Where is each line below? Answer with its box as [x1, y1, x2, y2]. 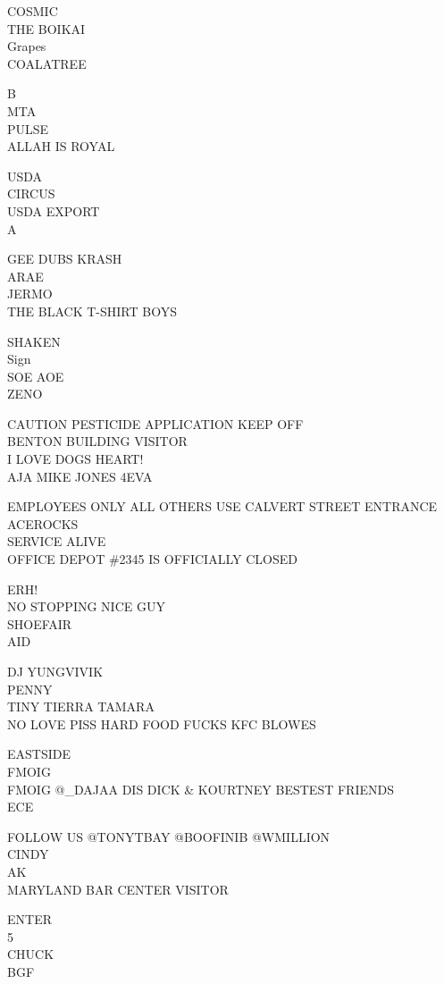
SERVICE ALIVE [7, 532, 106, 551]
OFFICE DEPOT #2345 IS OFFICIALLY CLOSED [7, 550, 297, 568]
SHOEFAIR [7, 614, 72, 633]
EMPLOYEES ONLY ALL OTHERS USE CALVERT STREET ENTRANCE [7, 497, 438, 516]
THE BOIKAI [7, 19, 86, 38]
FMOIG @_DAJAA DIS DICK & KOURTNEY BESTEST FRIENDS [7, 779, 394, 798]
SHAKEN [7, 332, 61, 350]
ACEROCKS [7, 514, 79, 533]
